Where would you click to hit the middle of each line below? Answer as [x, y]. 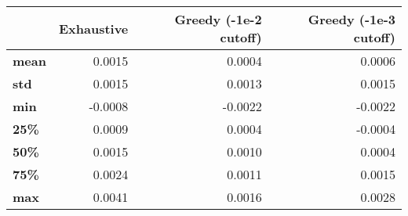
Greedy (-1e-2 [218, 19]
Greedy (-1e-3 [352, 19]
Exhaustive [93, 28]
